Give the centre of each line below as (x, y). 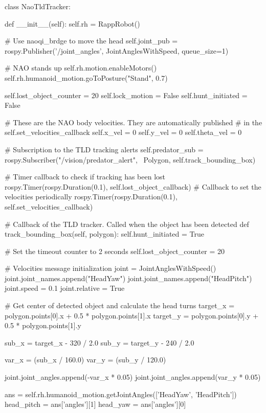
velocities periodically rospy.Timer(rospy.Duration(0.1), (91, 197)
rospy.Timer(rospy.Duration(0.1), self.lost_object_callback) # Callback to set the (133, 186)
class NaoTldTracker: (38, 6)
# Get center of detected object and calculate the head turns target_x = (120, 305)
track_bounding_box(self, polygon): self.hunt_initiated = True (104, 234)
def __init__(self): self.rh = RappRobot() (72, 23)
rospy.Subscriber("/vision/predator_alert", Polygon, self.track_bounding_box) (130, 159)
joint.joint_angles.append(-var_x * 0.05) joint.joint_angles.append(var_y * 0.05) (133, 377)
